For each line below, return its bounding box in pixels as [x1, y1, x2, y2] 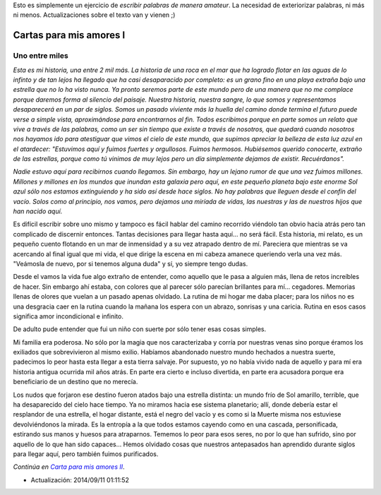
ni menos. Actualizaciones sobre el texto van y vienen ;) [13, 11, 176, 19]
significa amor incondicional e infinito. [13, 311, 123, 321]
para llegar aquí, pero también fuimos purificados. [13, 450, 159, 458]
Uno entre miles [13, 51, 68, 61]
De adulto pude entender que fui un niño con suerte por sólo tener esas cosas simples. [13, 325, 267, 333]
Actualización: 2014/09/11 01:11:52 [30, 475, 130, 484]
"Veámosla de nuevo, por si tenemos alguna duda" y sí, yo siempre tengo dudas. [13, 259, 248, 268]
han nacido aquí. [13, 207, 63, 215]
